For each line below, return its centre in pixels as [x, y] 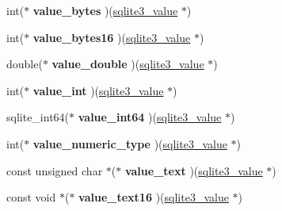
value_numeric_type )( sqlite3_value [130, 143]
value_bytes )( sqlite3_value [105, 10]
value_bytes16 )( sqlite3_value [112, 37]
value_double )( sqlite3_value [128, 64]
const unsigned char [55, 170]
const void [31, 197]
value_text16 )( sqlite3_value [154, 197]
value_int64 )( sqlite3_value [150, 117]
